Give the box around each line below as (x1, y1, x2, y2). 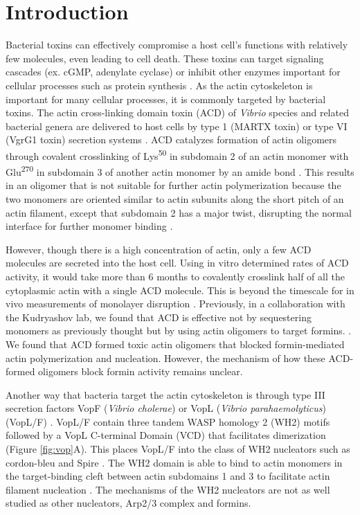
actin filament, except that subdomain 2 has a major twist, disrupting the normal (6, 205, 352, 219)
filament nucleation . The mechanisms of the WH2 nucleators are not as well (6, 482, 330, 496)
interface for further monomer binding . (6, 219, 173, 233)
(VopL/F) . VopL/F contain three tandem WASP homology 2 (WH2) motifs (6, 414, 330, 428)
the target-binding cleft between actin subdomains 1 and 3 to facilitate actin (6, 469, 330, 483)
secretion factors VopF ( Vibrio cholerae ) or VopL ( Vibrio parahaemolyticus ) (6, 401, 326, 415)
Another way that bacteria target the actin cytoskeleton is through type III (6, 387, 325, 401)
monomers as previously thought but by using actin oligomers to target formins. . (6, 323, 352, 338)
